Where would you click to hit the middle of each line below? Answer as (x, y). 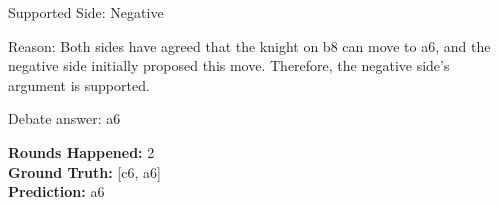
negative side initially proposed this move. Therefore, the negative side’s (229, 65)
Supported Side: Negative (86, 12)
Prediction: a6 (56, 191)
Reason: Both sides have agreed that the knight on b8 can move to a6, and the (249, 45)
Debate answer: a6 (64, 118)
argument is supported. (79, 84)
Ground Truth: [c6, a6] (84, 171)
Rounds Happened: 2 (81, 151)
